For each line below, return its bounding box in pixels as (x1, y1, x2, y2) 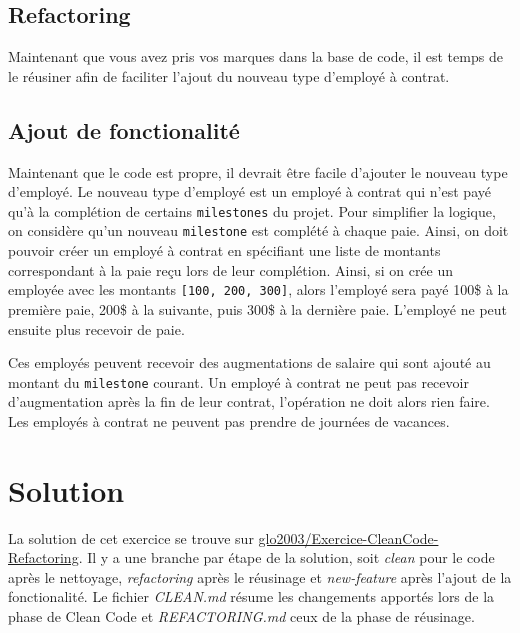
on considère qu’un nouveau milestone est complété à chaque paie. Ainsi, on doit (8, 220, 509, 241)
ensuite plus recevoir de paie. (8, 318, 185, 339)
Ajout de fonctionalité (8, 114, 240, 145)
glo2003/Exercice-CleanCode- (258, 527, 439, 548)
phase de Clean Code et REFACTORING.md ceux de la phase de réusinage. (8, 606, 475, 627)
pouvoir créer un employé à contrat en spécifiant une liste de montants (8, 240, 441, 261)
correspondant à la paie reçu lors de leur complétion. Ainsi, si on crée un (8, 259, 454, 280)
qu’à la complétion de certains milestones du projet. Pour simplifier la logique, (8, 200, 496, 221)
